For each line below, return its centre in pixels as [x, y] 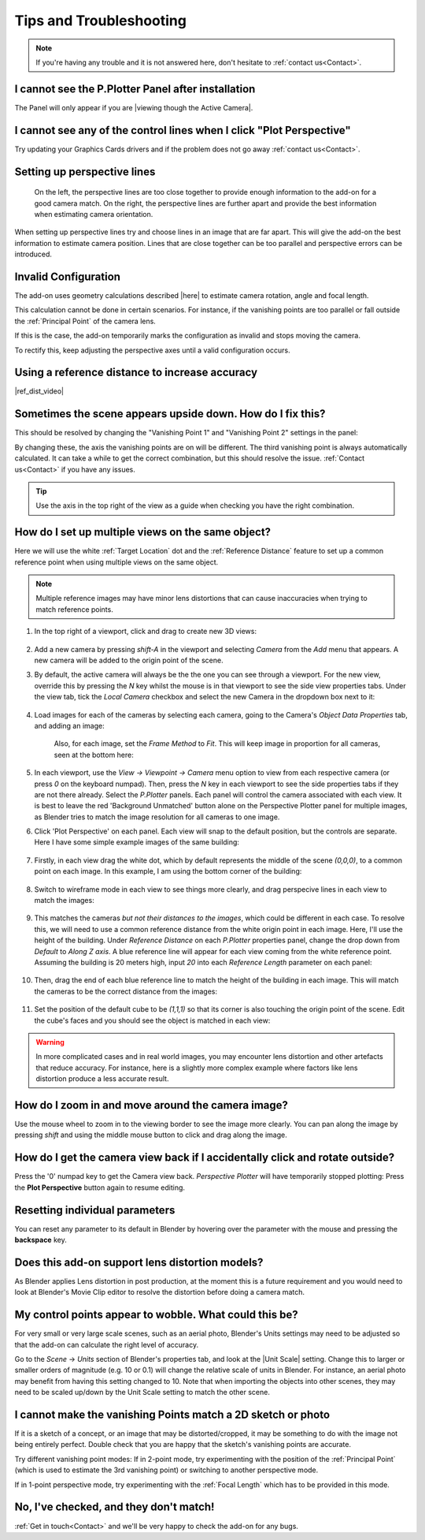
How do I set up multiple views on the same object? [143, 532]
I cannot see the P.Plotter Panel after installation [135, 89]
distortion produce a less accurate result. [102, 1079]
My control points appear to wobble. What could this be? [156, 1315]
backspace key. [41, 1240]
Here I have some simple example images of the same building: [137, 842]
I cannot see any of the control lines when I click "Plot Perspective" [183, 130]
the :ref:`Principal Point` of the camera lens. [85, 321]
